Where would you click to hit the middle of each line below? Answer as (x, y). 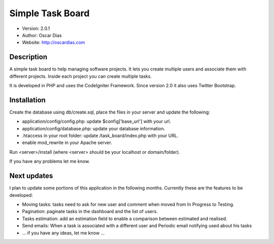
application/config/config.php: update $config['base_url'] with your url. (96, 121)
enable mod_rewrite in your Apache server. (67, 143)
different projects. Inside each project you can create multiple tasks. (81, 76)
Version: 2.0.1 (36, 28)
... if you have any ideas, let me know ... (63, 233)
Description (28, 57)
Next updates (31, 176)
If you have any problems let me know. (50, 161)
